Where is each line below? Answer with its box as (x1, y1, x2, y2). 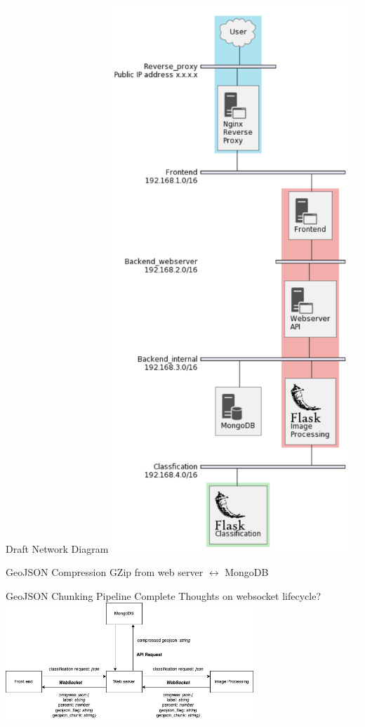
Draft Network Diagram (6, 541, 109, 556)
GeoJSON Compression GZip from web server (6, 565, 204, 579)
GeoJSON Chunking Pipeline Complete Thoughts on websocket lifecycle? (6, 588, 321, 603)
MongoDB (225, 565, 269, 579)
